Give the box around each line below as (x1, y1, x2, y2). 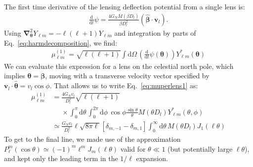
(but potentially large (168, 143, 233, 154)
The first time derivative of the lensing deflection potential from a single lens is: (4, 1, 245, 11)
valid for (120, 143, 146, 154)
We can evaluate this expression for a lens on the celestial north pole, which (4, 60, 234, 71)
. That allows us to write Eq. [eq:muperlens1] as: (49, 80, 198, 91)
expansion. (136, 153, 168, 164)
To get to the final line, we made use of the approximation (4, 134, 181, 144)
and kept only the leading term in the (4, 153, 118, 164)
